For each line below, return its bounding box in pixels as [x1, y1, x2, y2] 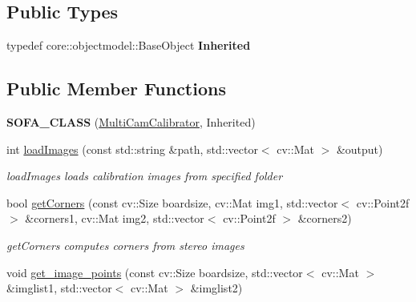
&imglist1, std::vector [6, 280, 112, 296]
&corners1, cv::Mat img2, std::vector [25, 210, 204, 227]
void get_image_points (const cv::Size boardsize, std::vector [6, 264, 303, 280]
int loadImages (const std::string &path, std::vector [6, 140, 258, 157]
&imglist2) [190, 280, 243, 296]
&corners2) [297, 210, 352, 227]
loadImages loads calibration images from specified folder [6, 167, 283, 184]
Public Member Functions [6, 76, 226, 101]
